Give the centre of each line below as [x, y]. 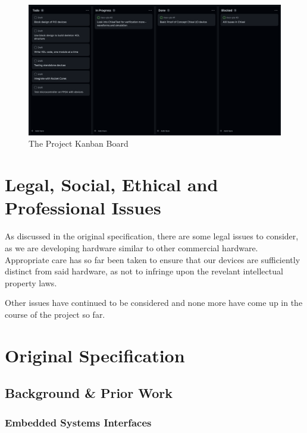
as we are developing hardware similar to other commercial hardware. [131, 247]
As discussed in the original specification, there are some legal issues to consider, [152, 236]
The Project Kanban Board [79, 143]
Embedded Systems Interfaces [78, 422]
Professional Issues [83, 208]
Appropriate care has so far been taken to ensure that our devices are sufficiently [153, 259]
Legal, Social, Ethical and [112, 184]
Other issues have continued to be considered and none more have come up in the [154, 303]
